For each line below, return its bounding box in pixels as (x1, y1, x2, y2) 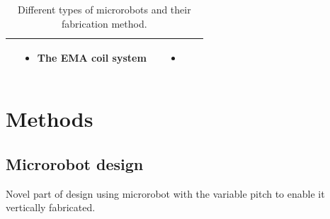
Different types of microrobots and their (17, 2, 191, 16)
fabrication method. (62, 16, 147, 30)
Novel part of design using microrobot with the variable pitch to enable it (6, 186, 325, 201)
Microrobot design (6, 153, 144, 175)
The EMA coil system (37, 50, 147, 65)
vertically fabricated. (6, 200, 96, 215)
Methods (6, 104, 93, 133)
